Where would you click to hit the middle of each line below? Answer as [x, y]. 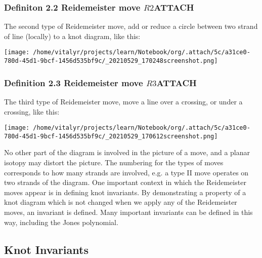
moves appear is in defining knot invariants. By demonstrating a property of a [125, 192]
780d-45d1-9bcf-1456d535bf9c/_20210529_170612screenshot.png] [111, 136]
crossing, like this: [32, 111]
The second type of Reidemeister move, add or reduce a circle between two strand [131, 26]
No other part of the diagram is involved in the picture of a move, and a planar [127, 152]
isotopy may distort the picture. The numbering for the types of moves [114, 162]
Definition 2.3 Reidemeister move [74, 82]
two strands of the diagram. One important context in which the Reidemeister [125, 182]
